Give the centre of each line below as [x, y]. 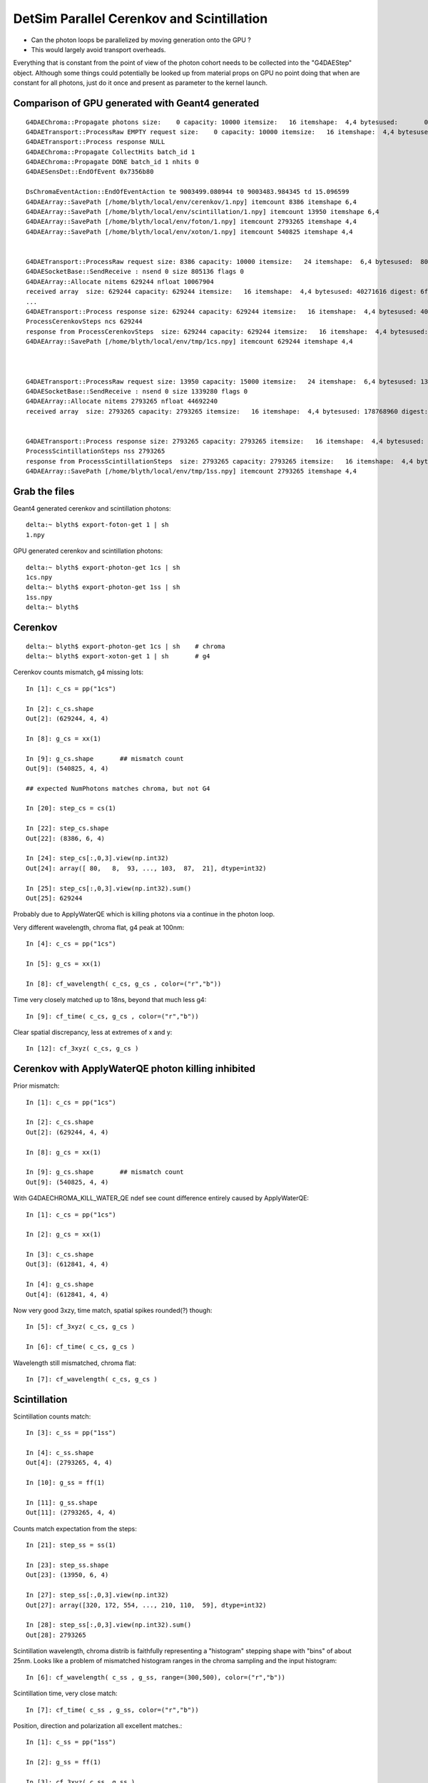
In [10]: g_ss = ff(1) [66, 1483]
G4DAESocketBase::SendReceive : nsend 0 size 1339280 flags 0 [137, 392]
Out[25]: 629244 [54, 898]
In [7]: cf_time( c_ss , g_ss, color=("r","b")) [112, 1710]
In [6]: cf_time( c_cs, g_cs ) [81, 1347]
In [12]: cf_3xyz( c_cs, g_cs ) [82, 1049]
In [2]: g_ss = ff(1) [63, 1762]
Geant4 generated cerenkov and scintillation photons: [92, 509]
